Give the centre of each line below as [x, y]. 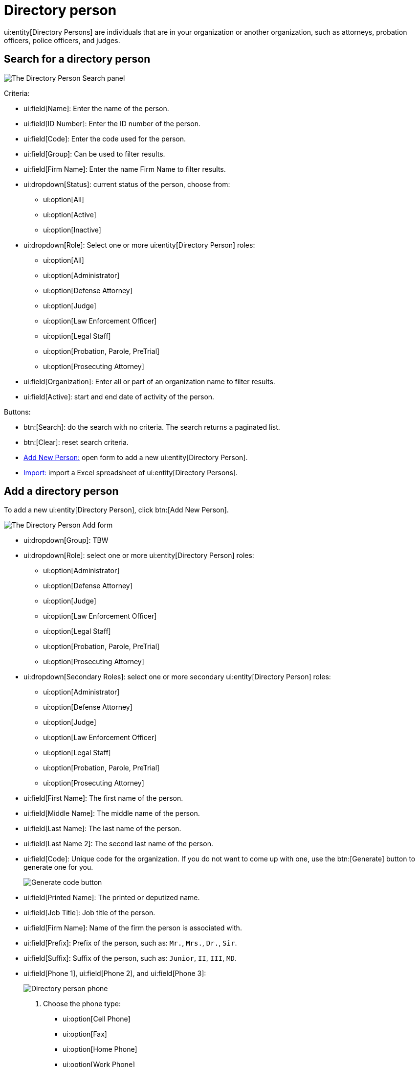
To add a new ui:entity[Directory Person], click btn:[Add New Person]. [116, 510]
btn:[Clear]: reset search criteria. [76, 442]
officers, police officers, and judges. [62, 40]
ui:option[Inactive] [72, 230]
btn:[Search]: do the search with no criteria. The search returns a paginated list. [152, 427]
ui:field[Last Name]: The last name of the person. [102, 829]
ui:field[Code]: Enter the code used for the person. [105, 139]
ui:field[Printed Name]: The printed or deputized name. [112, 898]
